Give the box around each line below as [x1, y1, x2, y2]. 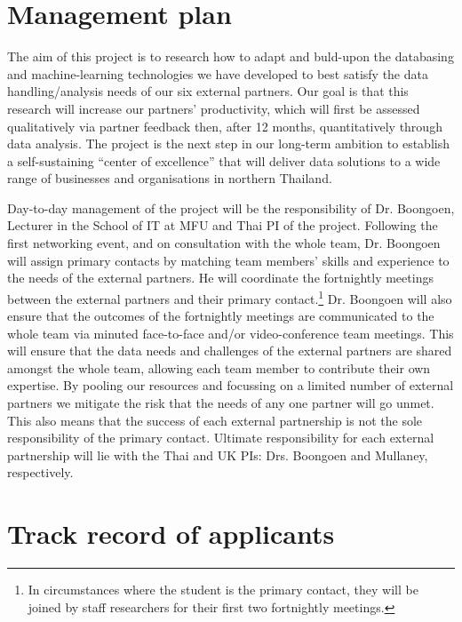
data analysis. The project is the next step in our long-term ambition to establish [7, 134, 450, 153]
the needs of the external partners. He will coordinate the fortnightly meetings [7, 268, 434, 287]
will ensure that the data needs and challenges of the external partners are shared [7, 341, 452, 360]
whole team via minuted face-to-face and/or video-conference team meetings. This [7, 323, 454, 342]
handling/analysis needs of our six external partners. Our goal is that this [7, 82, 409, 100]
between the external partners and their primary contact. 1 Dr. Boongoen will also [7, 286, 452, 307]
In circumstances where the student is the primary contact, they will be [28, 580, 418, 599]
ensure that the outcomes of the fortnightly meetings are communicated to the [7, 307, 434, 325]
